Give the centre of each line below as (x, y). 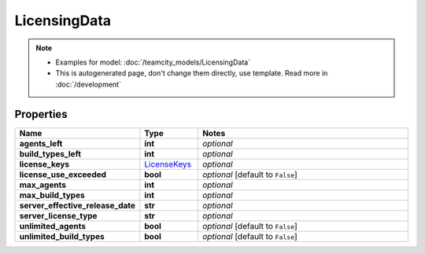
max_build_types (52, 195)
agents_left (41, 143)
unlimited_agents (53, 226)
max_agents (43, 185)
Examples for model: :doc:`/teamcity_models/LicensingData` (153, 62)
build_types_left (50, 153)
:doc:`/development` (88, 84)
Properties (41, 114)
